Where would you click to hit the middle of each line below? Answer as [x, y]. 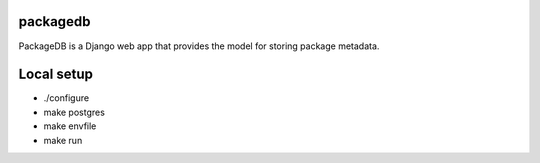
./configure [66, 98]
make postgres [74, 112]
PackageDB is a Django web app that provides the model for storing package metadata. [199, 46]
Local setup [56, 74]
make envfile [70, 126]
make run [63, 140]
